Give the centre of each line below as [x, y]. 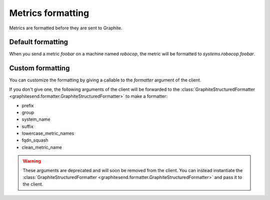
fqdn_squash [35, 140]
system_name [36, 119]
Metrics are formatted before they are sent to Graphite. [66, 28]
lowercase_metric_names [48, 133]
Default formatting [39, 42]
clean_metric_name [42, 147]
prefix [28, 105]
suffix [27, 126]
